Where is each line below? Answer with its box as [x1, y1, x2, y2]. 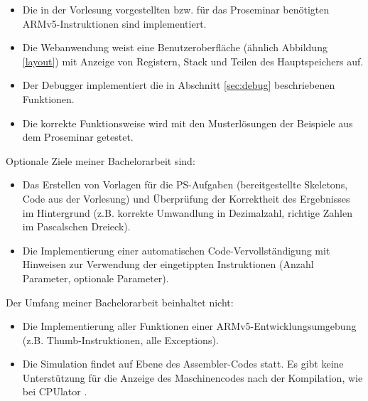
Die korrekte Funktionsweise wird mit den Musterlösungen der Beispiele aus [22, 115, 353, 130]
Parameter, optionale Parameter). [22, 270, 169, 285]
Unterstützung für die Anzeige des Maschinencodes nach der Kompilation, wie [22, 370, 363, 385]
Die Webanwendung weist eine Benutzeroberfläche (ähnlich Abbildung [22, 40, 328, 55]
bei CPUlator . [22, 384, 87, 399]
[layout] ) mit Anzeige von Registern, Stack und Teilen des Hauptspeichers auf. [22, 53, 364, 68]
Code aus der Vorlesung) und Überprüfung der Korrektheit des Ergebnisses [22, 191, 350, 205]
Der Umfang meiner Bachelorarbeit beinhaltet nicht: [6, 294, 234, 309]
